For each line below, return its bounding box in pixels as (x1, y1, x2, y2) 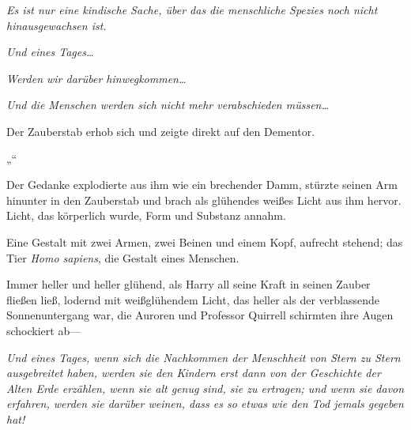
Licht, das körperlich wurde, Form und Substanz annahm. (6, 207, 286, 224)
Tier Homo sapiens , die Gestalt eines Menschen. (6, 249, 239, 266)
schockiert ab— (6, 322, 81, 338)
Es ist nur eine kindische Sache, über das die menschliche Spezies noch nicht (6, 2, 378, 17)
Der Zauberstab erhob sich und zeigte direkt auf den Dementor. (6, 123, 315, 139)
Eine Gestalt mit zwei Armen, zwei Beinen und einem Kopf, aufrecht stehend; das (6, 233, 403, 250)
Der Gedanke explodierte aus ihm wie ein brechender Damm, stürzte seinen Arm (6, 176, 398, 193)
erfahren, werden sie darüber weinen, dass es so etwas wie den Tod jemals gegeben (6, 395, 404, 412)
